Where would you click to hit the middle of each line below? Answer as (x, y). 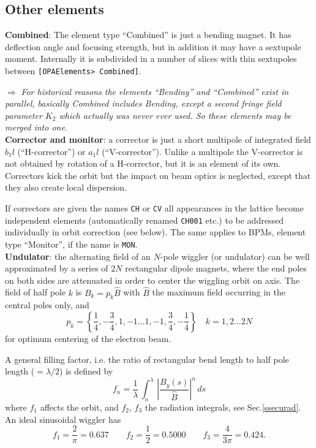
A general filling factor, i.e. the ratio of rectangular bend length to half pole (147, 359)
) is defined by (86, 371)
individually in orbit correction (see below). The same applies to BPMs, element (156, 232)
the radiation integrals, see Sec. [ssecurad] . (223, 407)
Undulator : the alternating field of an (78, 256)
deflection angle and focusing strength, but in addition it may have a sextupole (153, 46)
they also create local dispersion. (66, 187)
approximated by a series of (57, 268)
